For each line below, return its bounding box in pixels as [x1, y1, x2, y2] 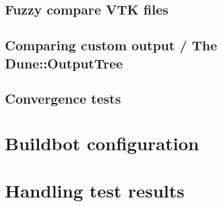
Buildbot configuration [5, 130, 199, 155]
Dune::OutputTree [5, 53, 123, 72]
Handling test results [5, 178, 185, 203]
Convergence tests [5, 89, 121, 108]
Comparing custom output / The [5, 36, 217, 55]
